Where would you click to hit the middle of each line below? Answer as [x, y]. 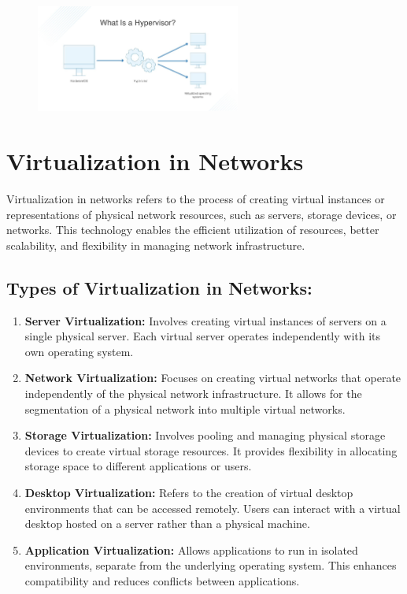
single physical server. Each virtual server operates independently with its [203, 336]
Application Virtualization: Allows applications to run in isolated [191, 549]
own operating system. [79, 351]
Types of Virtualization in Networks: [159, 287]
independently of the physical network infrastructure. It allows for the [193, 393]
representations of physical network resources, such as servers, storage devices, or [202, 214]
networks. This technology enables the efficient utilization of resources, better [193, 230]
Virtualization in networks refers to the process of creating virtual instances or [196, 199]
